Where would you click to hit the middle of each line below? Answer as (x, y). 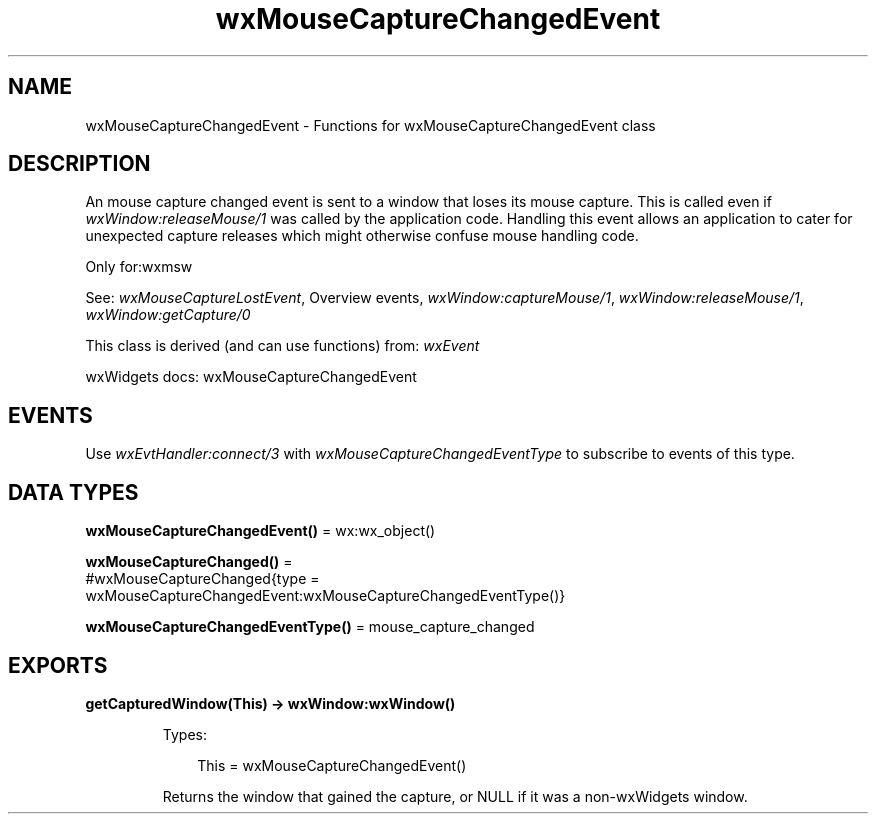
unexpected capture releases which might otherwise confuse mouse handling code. (362, 236)
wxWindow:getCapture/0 (168, 315)
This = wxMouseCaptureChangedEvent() (332, 765)
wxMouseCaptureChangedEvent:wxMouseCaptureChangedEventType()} (325, 596)
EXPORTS (58, 665)
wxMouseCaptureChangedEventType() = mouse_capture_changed (310, 627)
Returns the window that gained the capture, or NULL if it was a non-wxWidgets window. (455, 796)
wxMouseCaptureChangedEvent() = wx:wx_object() (260, 531)
